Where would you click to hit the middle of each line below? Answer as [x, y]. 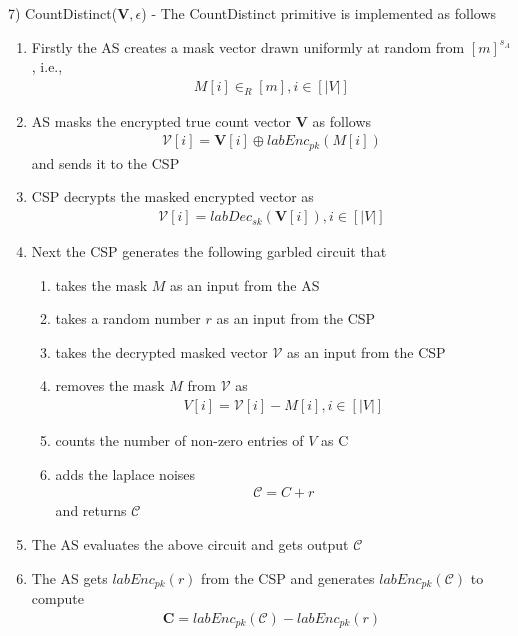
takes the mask [101, 284]
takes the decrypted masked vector [161, 351]
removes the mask [110, 385]
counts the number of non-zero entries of [179, 440]
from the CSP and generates [288, 577]
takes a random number [128, 318]
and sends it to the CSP [105, 162]
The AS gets [69, 577]
